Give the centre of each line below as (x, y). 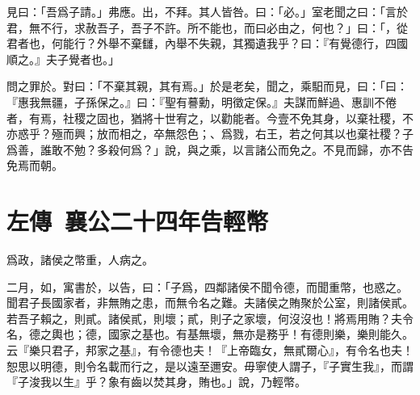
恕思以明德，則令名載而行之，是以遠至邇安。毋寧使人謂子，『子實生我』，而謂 (210, 366)
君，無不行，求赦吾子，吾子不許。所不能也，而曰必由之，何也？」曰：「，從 (207, 27)
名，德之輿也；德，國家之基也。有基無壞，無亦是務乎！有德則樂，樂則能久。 (210, 334)
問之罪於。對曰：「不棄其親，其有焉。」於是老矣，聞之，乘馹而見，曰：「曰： (207, 86)
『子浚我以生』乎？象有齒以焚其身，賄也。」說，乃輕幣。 (156, 382)
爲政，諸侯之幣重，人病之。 (80, 260)
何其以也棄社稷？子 (362, 134)
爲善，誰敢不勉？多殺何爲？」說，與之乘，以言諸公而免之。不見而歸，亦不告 (210, 149)
